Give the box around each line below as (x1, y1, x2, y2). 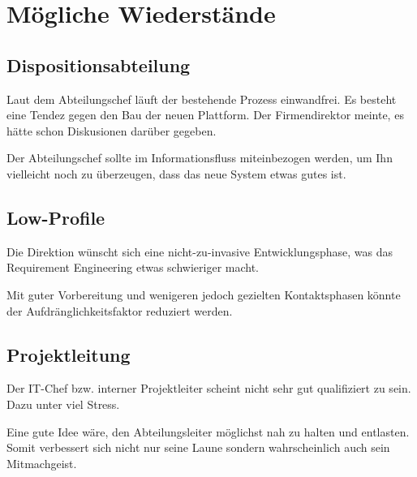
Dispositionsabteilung (6, 52, 191, 77)
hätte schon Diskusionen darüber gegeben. (6, 122, 217, 139)
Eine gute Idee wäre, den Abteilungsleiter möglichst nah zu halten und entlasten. (6, 423, 410, 440)
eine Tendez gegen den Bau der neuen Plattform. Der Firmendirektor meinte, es (6, 106, 404, 123)
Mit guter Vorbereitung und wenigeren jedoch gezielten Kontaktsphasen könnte (6, 286, 401, 303)
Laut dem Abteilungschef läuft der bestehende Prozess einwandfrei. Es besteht (6, 90, 397, 107)
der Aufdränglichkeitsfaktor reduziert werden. (6, 302, 233, 319)
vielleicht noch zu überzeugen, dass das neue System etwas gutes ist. (6, 165, 346, 182)
